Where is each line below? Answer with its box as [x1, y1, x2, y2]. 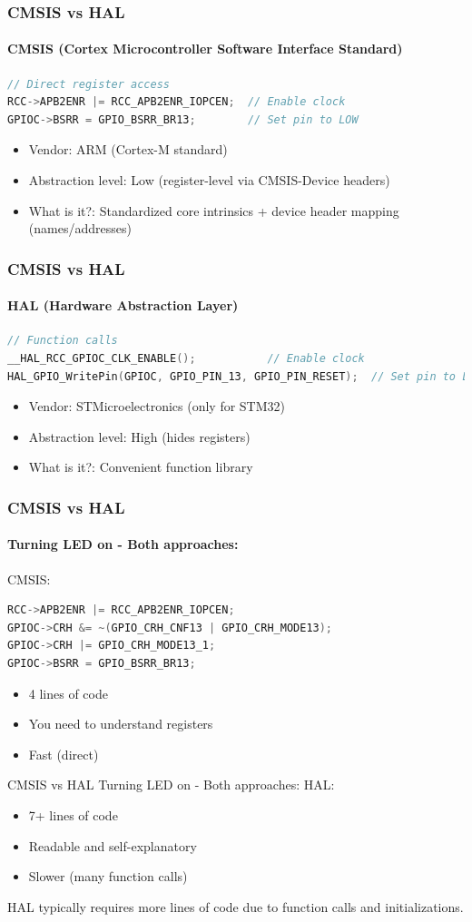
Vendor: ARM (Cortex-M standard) [28, 140, 228, 159]
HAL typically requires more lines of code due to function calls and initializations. [7, 897, 464, 916]
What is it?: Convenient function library [28, 457, 253, 476]
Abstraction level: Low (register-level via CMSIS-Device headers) [28, 171, 390, 190]
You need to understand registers [28, 714, 213, 733]
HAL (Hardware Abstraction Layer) [7, 296, 239, 315]
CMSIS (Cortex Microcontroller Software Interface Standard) [7, 39, 403, 58]
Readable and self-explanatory [28, 836, 197, 855]
